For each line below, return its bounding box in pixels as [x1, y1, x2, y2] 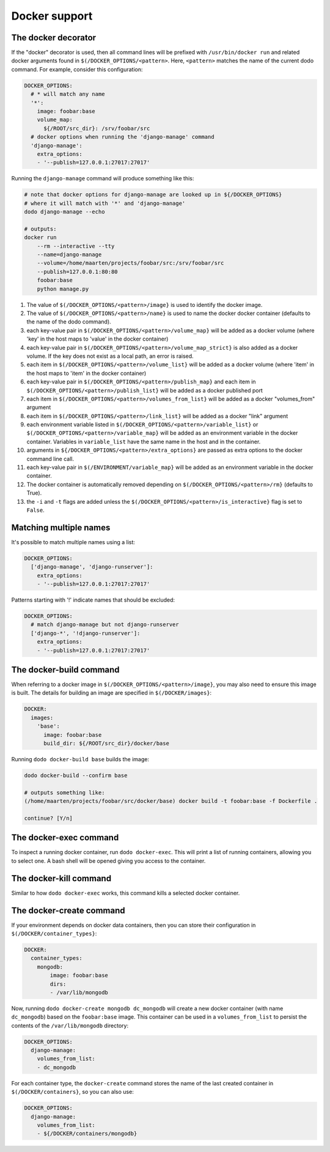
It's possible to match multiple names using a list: [11, 538, 136, 545]
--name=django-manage [37, 251, 102, 258]
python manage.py [37, 285, 89, 292]
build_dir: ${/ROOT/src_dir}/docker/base [43, 740, 169, 747]
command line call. [26, 455, 75, 462]
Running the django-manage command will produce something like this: [11, 175, 194, 182]
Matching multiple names [11, 522, 111, 533]
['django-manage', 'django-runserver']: [31, 563, 153, 570]
